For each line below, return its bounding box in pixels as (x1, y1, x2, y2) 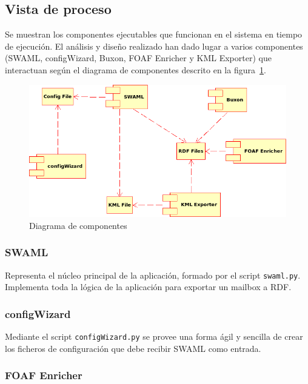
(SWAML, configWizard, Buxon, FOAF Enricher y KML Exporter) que (5, 51, 272, 64)
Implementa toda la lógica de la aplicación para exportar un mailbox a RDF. (5, 280, 292, 293)
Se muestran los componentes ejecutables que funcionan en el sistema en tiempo (5, 28, 303, 41)
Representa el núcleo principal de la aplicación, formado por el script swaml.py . (5, 268, 301, 281)
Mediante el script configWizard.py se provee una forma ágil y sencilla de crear (5, 330, 303, 343)
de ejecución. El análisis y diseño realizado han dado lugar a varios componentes (5, 39, 303, 52)
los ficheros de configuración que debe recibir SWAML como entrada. (5, 342, 261, 354)
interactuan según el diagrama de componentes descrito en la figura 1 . (5, 63, 266, 76)
